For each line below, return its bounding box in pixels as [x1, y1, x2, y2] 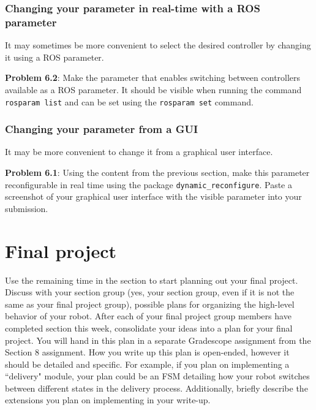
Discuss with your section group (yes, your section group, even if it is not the [5, 286, 295, 298]
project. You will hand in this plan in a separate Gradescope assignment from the [5, 333, 311, 346]
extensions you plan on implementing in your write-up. [5, 393, 211, 406]
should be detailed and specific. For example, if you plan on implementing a [5, 357, 290, 370]
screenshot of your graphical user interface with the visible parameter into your [5, 190, 302, 203]
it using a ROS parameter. [5, 50, 104, 63]
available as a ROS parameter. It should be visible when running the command [5, 83, 302, 96]
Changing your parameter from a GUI [5, 121, 198, 137]
